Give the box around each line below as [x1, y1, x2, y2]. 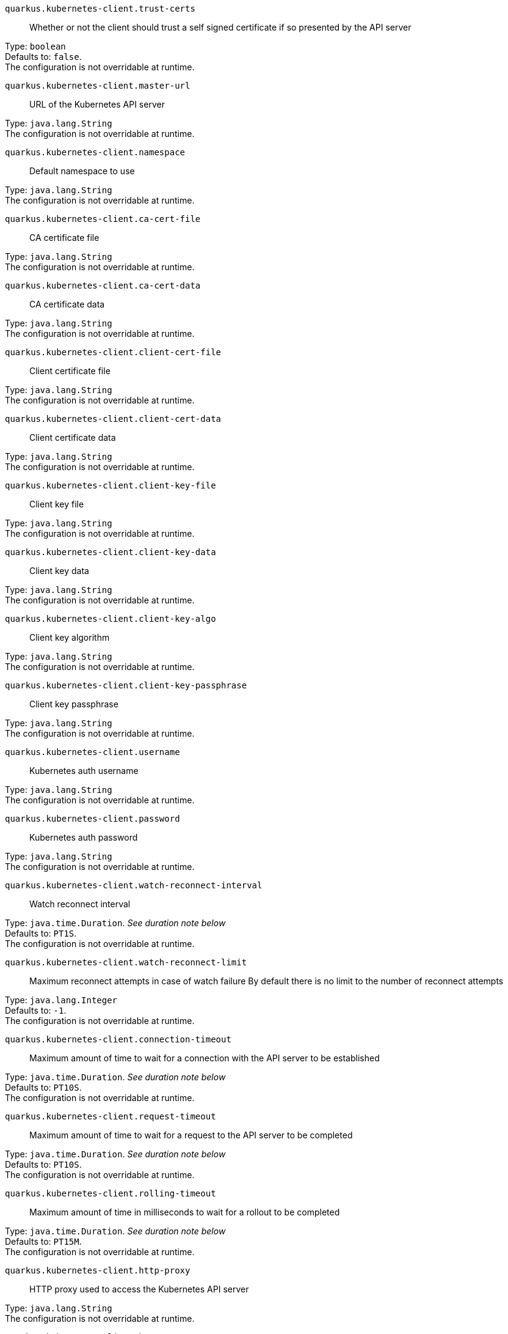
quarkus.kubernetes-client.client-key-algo [5, 614, 216, 624]
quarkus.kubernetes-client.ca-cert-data [5, 281, 201, 290]
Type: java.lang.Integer [5, 995, 118, 1005]
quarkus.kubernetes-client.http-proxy [5, 1266, 191, 1275]
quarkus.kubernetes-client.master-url [5, 81, 191, 90]
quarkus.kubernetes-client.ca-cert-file [5, 214, 201, 224]
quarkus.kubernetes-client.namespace [5, 147, 186, 157]
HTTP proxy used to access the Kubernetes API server [29, 1284, 249, 1294]
